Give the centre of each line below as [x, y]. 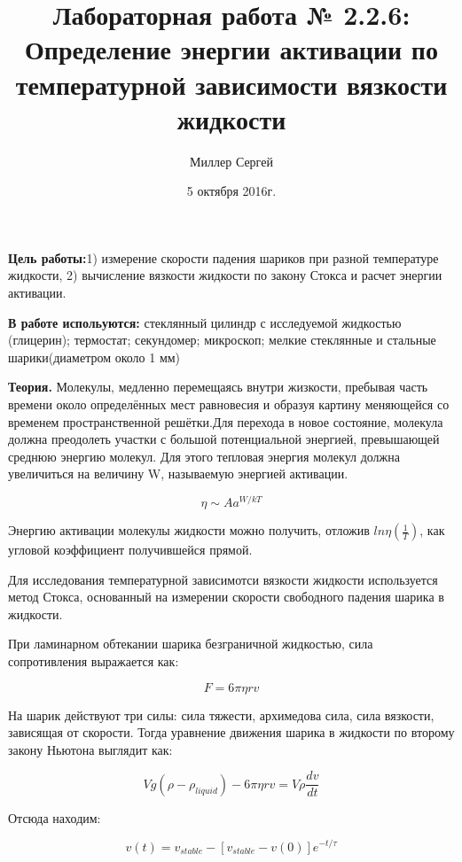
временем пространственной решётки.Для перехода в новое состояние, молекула [226, 421]
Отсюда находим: [55, 817]
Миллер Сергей [231, 161]
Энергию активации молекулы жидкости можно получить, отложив [189, 530]
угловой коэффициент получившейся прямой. [130, 550]
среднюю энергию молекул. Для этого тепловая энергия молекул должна [204, 456]
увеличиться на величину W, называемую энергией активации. [178, 474]
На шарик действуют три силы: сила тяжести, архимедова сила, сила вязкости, [221, 714]
